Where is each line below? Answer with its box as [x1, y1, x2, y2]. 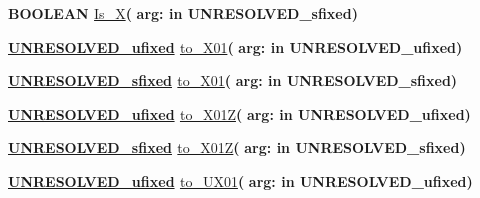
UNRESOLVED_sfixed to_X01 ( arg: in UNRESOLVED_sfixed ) [8, 70, 458, 91]
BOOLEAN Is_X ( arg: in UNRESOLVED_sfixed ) [8, 3, 358, 23]
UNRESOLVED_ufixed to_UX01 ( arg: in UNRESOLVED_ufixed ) [8, 170, 473, 191]
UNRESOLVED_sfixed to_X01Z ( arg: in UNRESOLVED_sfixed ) [8, 137, 466, 158]
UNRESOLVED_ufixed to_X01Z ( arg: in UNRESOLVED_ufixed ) [8, 103, 471, 124]
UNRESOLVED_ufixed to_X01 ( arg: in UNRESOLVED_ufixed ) [8, 36, 463, 57]
